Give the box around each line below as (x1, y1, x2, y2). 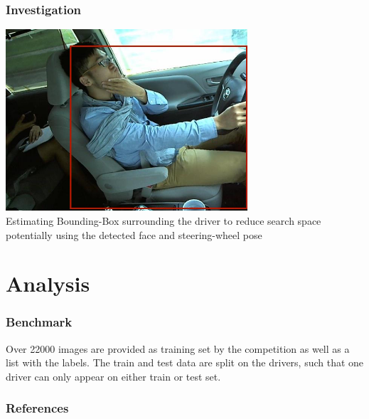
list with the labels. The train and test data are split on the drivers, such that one (6, 355, 364, 370)
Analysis (6, 269, 90, 298)
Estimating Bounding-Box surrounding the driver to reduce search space (6, 213, 321, 228)
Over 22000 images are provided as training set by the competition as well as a (6, 341, 350, 356)
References (6, 399, 69, 417)
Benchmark (6, 313, 73, 331)
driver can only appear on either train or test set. (6, 368, 221, 383)
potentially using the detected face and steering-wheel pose (6, 227, 262, 242)
